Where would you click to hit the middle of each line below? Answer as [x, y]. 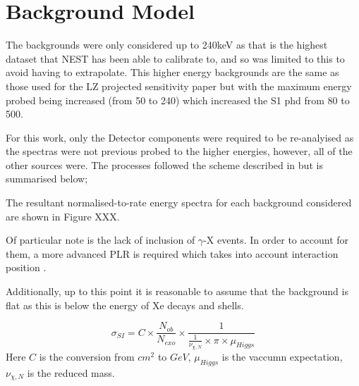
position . [26, 267]
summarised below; [47, 179]
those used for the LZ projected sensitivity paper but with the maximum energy [179, 86]
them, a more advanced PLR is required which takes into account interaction [172, 253]
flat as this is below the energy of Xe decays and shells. [125, 305]
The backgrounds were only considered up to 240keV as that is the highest [167, 45]
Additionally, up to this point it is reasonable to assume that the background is [177, 291]
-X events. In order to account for [276, 240]
